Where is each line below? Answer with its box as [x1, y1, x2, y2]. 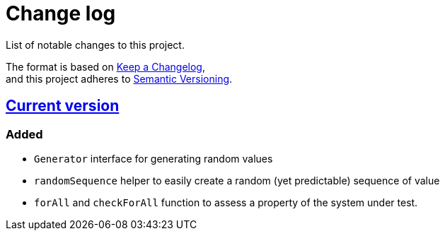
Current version [6, 97, 120, 115]
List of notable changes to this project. [6, 38, 185, 51]
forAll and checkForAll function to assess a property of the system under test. [34, 196, 418, 208]
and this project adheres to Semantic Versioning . [6, 72, 233, 85]
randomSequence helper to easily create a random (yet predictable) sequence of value [34, 174, 440, 187]
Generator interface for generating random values [34, 152, 273, 165]
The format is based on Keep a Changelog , [6, 60, 205, 73]
